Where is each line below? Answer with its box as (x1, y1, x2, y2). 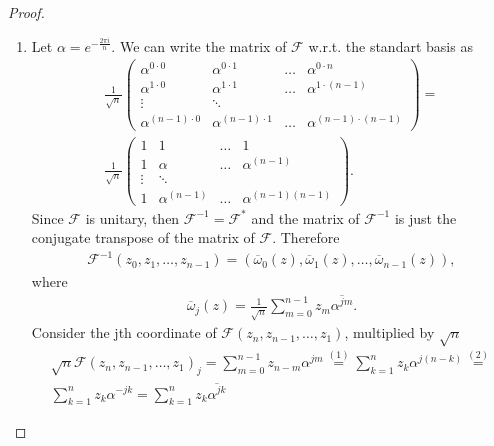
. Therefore (272, 227, 340, 248)
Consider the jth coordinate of (31, 322, 217, 343)
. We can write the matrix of (111, 35, 287, 56)
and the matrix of (251, 207, 360, 228)
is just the (394, 207, 457, 228)
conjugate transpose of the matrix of (31, 227, 255, 248)
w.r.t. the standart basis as (308, 35, 473, 56)
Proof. (8, 2, 45, 22)
